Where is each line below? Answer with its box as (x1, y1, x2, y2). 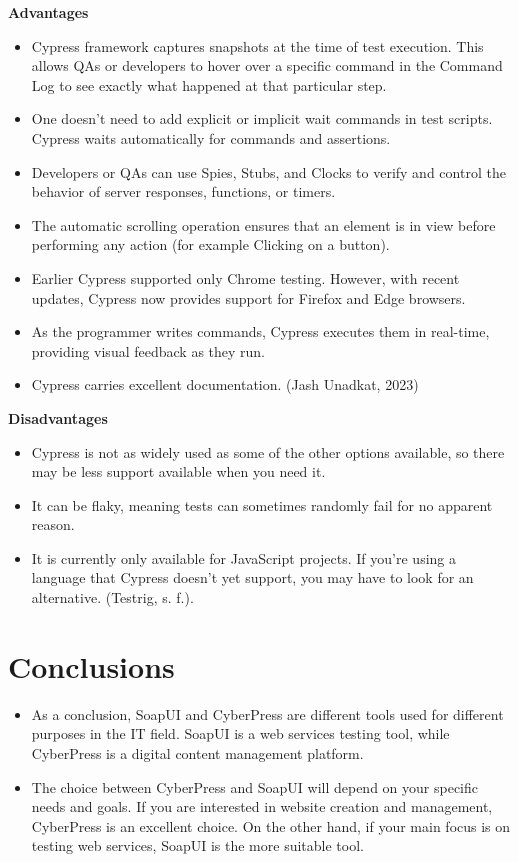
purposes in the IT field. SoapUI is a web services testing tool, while (31, 723, 450, 744)
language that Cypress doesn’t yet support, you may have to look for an (31, 567, 474, 588)
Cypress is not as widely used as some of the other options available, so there (31, 441, 505, 462)
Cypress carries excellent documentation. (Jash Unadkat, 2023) (31, 374, 419, 395)
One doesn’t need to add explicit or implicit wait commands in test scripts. (31, 108, 493, 129)
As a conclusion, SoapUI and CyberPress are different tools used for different (31, 703, 504, 724)
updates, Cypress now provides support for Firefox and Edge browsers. (31, 287, 466, 308)
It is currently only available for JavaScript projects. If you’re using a (31, 547, 456, 568)
